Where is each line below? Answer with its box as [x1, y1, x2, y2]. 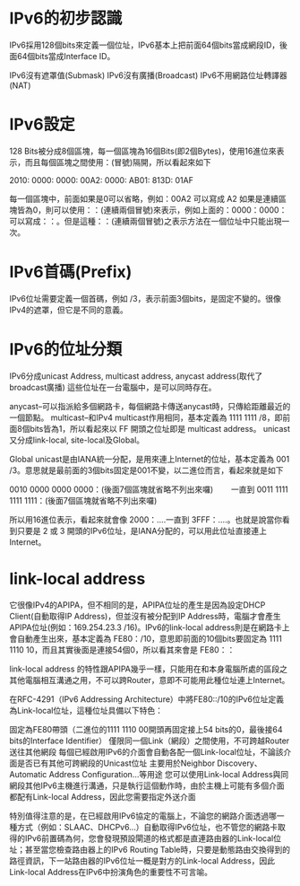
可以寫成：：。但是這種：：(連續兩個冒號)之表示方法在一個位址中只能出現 [9, 215, 282, 226]
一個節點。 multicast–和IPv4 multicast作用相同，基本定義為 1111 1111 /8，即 [9, 412, 283, 423]
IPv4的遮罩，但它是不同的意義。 [9, 304, 128, 315]
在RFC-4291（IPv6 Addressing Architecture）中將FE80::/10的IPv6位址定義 [9, 693, 285, 705]
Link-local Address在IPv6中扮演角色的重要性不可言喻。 [9, 866, 213, 877]
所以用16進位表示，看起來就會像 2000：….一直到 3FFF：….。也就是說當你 [9, 513, 282, 525]
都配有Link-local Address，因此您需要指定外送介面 [9, 791, 196, 802]
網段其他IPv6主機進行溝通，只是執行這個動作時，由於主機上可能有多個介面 [9, 780, 285, 791]
